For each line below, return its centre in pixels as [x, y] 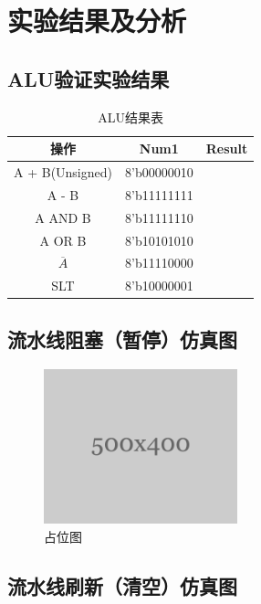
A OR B [63, 240]
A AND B [63, 217]
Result [227, 148]
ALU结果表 [130, 117]
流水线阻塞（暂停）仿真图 [122, 339]
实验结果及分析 [97, 21]
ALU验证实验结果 [89, 78]
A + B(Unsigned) [63, 172]
